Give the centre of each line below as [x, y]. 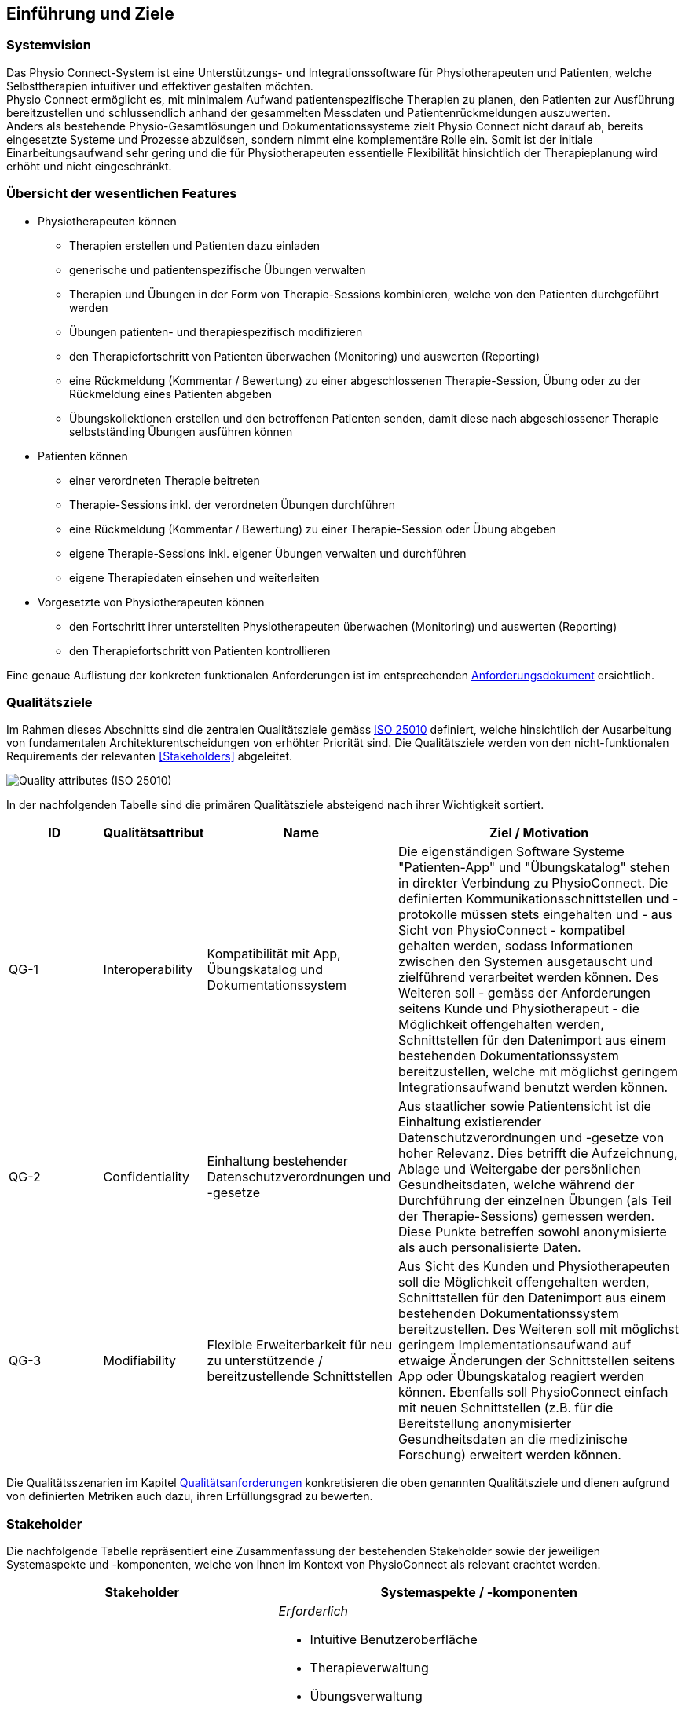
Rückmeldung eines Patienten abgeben [170, 394]
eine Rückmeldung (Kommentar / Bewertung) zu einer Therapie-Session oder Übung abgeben [313, 529]
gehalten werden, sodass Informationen [516, 946]
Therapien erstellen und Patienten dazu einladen [195, 245]
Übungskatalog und [265, 970]
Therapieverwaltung [369, 1668]
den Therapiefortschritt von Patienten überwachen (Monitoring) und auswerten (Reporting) [304, 356]
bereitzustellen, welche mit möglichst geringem [538, 1072]
